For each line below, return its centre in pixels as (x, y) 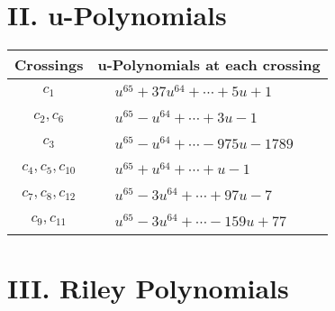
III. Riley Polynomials (148, 288)
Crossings (49, 65)
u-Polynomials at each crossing (209, 65)
